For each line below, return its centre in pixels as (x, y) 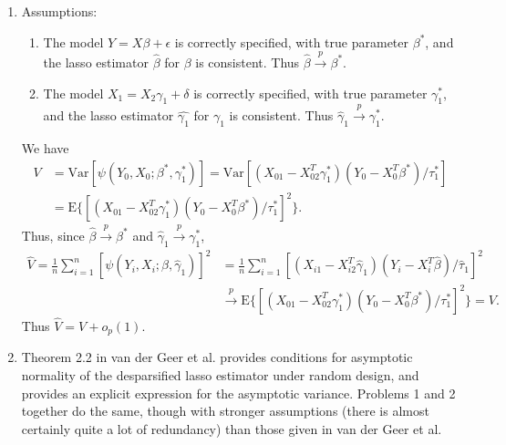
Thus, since (53, 235)
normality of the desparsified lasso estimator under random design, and (220, 375)
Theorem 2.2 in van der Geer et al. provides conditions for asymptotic (217, 357)
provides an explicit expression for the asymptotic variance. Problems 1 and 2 (238, 393)
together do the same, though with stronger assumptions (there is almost (225, 411)
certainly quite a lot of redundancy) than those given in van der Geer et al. (232, 428)
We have (45, 147)
